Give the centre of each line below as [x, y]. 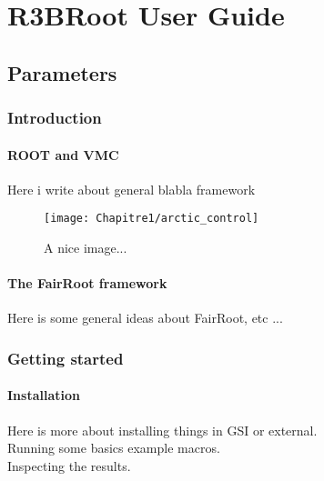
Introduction [55, 118]
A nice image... [86, 248]
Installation [44, 395]
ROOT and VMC [63, 154]
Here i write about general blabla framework [132, 189]
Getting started [66, 358]
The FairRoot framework [87, 283]
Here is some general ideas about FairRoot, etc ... [145, 318]
